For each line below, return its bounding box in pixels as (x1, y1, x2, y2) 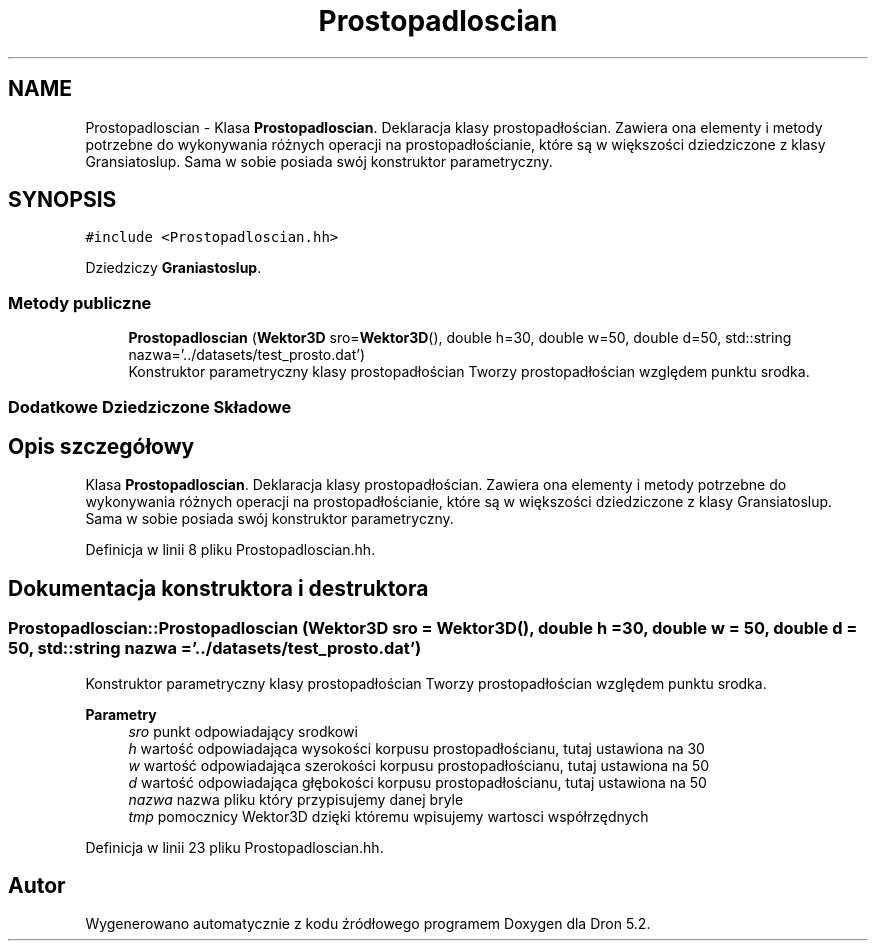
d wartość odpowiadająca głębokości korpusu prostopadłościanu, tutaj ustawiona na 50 (128, 773, 707, 791)
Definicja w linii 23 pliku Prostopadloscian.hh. (85, 838, 384, 856)
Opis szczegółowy (8, 433, 195, 459)
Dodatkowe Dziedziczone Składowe (8, 396, 292, 417)
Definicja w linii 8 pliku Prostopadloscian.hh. (85, 541, 376, 559)
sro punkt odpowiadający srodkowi (128, 722, 358, 740)
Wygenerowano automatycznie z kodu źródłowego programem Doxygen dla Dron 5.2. (85, 915, 651, 933)
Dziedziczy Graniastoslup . (85, 259, 262, 277)
